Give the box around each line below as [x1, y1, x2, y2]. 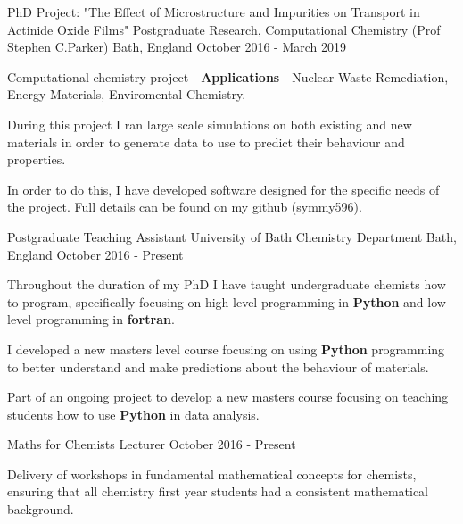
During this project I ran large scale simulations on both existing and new [7, 114, 412, 133]
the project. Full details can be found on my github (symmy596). [7, 197, 362, 216]
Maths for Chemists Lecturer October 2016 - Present [7, 435, 296, 453]
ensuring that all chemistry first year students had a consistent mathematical [7, 482, 429, 501]
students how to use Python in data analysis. [7, 404, 260, 423]
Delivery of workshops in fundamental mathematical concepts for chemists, [7, 464, 417, 483]
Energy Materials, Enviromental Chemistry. [7, 85, 246, 104]
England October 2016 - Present [7, 245, 184, 263]
